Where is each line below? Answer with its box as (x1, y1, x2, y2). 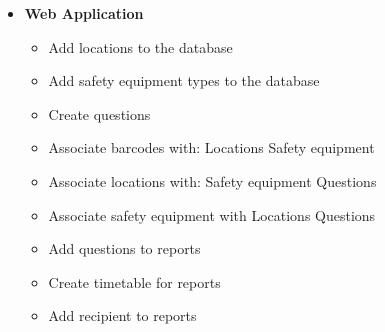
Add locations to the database (48, 36, 233, 57)
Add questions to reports (48, 238, 201, 259)
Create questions (48, 103, 151, 124)
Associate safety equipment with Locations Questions (48, 204, 376, 225)
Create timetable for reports (48, 271, 221, 292)
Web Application (24, 3, 144, 23)
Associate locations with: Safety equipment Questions (48, 170, 377, 191)
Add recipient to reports (48, 305, 197, 326)
